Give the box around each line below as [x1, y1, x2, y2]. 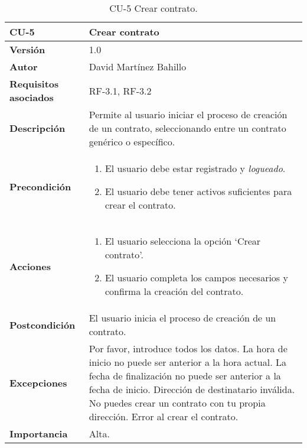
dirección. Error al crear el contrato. [89, 410, 239, 423]
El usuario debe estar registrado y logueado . [104, 161, 286, 175]
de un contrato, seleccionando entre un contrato [89, 121, 286, 135]
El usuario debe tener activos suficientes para [104, 184, 292, 198]
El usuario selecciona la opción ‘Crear [104, 234, 261, 248]
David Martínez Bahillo [89, 60, 187, 73]
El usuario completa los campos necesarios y [104, 271, 288, 284]
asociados [9, 90, 54, 104]
